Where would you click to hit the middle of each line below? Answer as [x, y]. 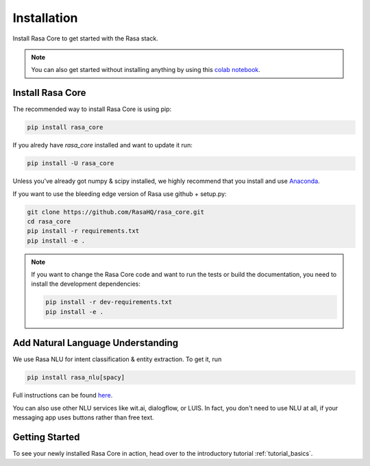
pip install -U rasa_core [71, 163]
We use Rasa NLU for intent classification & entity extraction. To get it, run [117, 359]
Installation [45, 18]
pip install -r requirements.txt [83, 231]
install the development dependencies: [86, 284]
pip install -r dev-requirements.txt [109, 302]
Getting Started [46, 437]
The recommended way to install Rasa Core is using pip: [92, 109]
